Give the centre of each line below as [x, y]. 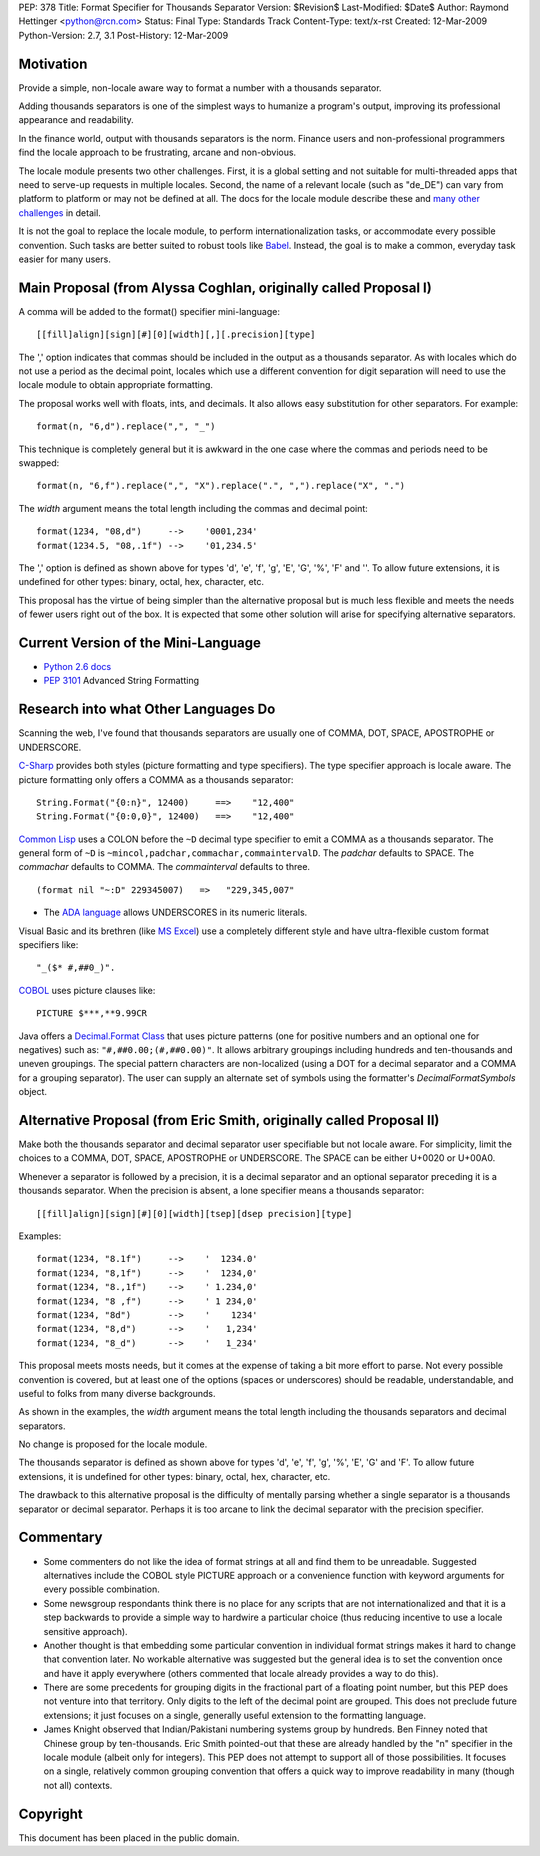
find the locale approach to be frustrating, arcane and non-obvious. [157, 152]
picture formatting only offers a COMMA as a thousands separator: [156, 779]
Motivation [53, 63]
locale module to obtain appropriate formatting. [116, 385]
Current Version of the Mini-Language [140, 642]
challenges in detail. [60, 212]
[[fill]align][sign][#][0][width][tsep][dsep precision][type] [194, 1213]
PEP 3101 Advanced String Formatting [121, 681]
